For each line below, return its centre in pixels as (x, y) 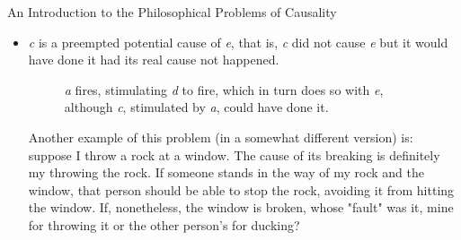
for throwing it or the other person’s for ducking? (164, 224)
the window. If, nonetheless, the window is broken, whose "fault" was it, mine (241, 207)
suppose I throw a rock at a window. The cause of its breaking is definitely (234, 154)
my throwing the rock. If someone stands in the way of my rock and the (226, 172)
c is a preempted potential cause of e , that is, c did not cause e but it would (238, 42)
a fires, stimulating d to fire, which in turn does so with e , (224, 89)
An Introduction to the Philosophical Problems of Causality (172, 12)
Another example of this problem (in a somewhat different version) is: (221, 137)
